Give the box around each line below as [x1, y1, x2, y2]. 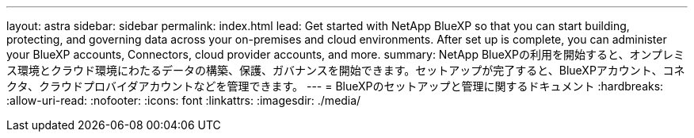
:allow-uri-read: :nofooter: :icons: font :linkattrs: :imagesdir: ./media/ [6, 94, 361, 107]
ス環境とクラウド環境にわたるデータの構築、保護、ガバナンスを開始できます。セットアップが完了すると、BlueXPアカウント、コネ [6, 63, 685, 77]
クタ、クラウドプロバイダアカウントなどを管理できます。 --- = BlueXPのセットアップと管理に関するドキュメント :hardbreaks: [6, 79, 664, 93]
